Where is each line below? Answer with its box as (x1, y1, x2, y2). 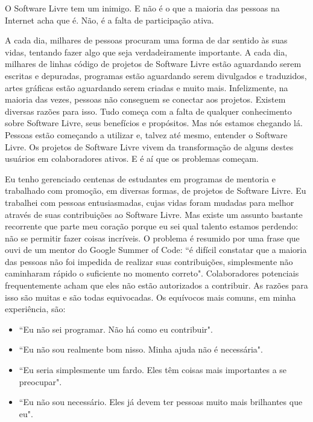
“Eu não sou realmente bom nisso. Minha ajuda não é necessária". (19, 343, 263, 356)
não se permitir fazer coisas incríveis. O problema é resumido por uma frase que (5, 231, 300, 244)
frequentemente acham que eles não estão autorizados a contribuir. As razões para (5, 279, 308, 292)
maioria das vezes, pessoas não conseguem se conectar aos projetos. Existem (5, 93, 286, 106)
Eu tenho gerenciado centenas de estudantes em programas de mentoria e (5, 172, 276, 185)
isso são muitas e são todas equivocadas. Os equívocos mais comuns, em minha (5, 290, 296, 303)
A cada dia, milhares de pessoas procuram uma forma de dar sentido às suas (5, 34, 288, 46)
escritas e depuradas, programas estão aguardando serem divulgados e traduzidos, (5, 69, 307, 82)
